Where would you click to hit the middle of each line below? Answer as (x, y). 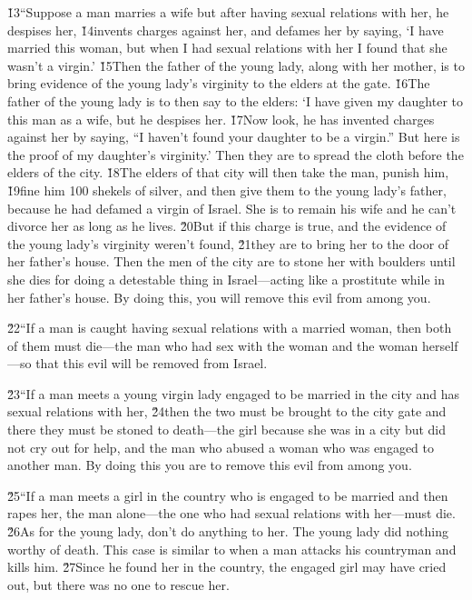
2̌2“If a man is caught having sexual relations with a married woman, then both (230, 328)
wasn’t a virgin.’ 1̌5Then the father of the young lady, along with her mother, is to (236, 65)
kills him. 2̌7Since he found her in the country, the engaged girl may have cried (227, 567)
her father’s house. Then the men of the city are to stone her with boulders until (231, 261)
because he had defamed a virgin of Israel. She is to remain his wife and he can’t (232, 208)
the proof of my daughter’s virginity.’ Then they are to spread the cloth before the (236, 154)
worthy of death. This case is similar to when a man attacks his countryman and (232, 549)
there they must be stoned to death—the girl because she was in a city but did (227, 430)
